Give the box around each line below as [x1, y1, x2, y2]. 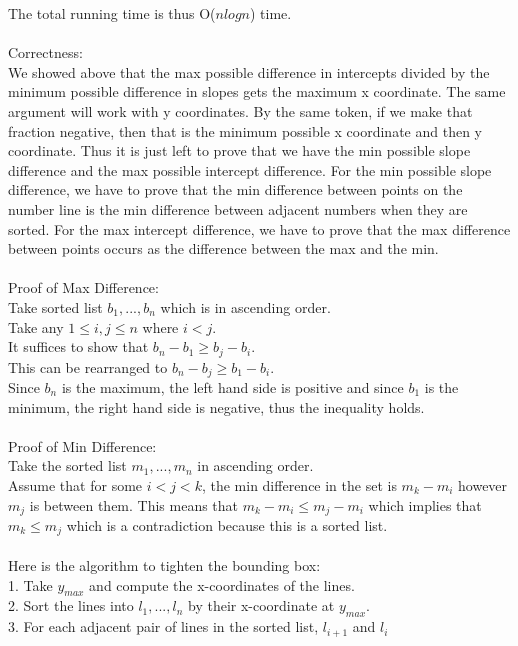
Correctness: [8, 42, 83, 63]
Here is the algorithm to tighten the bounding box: [8, 555, 321, 576]
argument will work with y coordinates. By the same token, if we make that [8, 100, 473, 121]
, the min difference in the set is [201, 474, 397, 495]
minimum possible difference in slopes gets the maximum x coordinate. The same [8, 81, 506, 102]
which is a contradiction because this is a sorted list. [66, 515, 388, 536]
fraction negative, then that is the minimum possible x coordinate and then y [8, 120, 482, 141]
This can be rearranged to [8, 356, 168, 377]
